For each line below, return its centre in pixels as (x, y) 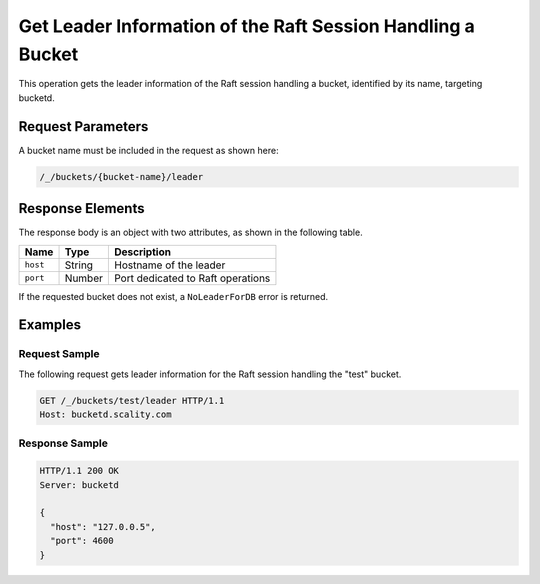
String (79, 265)
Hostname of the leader (169, 265)
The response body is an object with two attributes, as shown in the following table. (191, 232)
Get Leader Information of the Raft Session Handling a (246, 26)
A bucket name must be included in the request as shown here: (148, 150)
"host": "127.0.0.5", (103, 526)
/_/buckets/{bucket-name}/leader (121, 176)
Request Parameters (83, 126)
